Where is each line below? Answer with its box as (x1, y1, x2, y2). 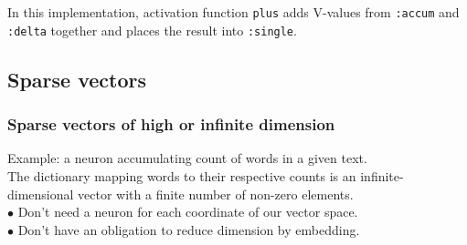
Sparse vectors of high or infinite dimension (7, 113, 335, 136)
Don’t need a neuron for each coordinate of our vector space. (17, 202, 358, 221)
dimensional (7, 184, 74, 203)
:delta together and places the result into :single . (7, 20, 297, 39)
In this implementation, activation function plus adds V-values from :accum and (7, 3, 460, 21)
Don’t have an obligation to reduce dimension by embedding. (17, 219, 360, 239)
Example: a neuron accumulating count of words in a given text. (7, 148, 367, 168)
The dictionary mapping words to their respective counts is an (7, 166, 356, 185)
